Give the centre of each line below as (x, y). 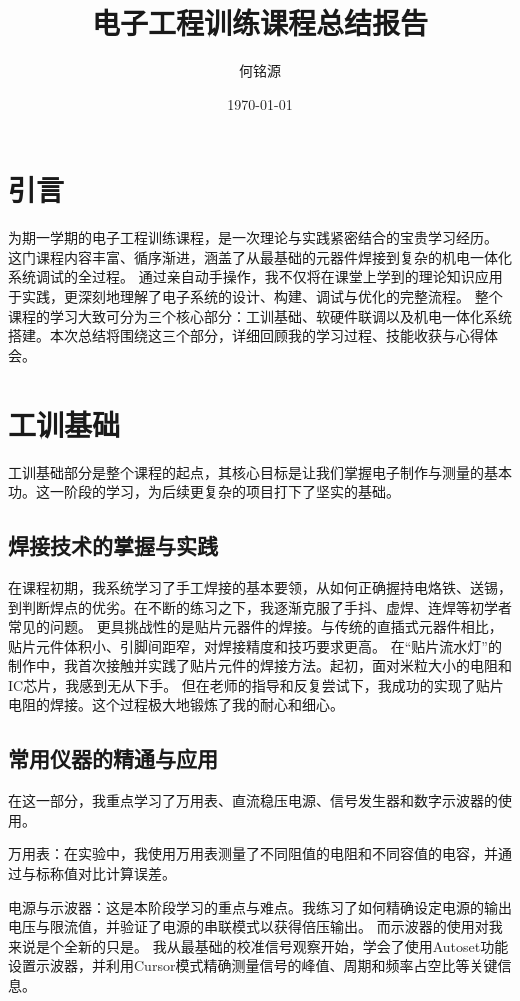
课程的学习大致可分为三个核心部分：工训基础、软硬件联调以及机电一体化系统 (260, 315)
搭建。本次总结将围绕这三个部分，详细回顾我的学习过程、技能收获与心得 (246, 335)
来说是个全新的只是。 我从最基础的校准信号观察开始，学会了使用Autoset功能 (258, 945)
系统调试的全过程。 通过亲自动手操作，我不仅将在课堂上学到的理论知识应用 (255, 276)
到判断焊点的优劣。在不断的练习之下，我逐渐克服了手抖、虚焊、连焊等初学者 (260, 606)
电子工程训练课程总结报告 (259, 22)
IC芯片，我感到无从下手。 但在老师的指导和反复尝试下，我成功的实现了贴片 (256, 684)
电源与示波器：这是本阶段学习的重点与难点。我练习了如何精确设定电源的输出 (260, 906)
